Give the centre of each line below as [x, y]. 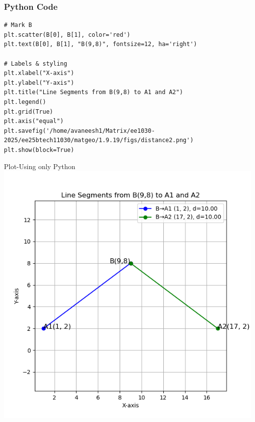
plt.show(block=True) [39, 150]
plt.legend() [25, 102]
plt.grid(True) [29, 112]
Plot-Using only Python [40, 166]
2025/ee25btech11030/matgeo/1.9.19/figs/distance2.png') [99, 140]
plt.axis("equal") [34, 121]
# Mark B [18, 25]
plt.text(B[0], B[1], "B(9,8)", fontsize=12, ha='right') [101, 44]
